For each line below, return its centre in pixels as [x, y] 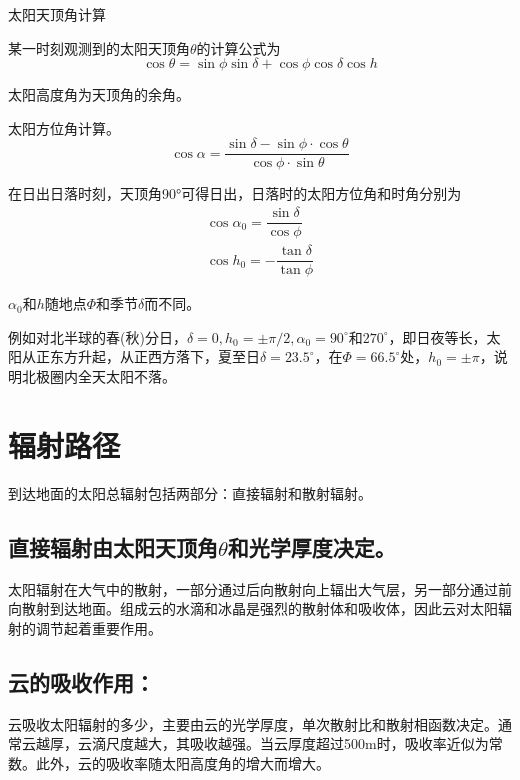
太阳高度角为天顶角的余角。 [99, 94]
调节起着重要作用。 [98, 627]
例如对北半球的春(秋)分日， [97, 336]
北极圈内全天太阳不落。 [98, 376]
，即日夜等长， [437, 336]
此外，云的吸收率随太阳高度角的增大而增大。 [182, 762]
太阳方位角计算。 [64, 127]
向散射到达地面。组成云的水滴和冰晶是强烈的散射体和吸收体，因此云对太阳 [253, 608]
